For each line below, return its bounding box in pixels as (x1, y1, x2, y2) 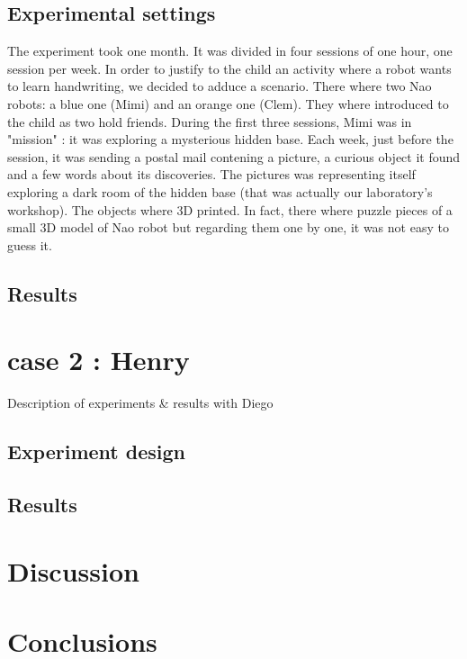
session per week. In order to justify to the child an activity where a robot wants (7, 59, 452, 77)
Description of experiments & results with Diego (7, 393, 274, 412)
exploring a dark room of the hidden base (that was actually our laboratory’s (7, 182, 433, 201)
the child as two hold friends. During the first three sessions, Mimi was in (7, 112, 412, 131)
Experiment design (7, 438, 186, 465)
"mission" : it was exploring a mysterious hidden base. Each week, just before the (7, 130, 454, 149)
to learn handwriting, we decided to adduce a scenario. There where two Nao (7, 77, 432, 95)
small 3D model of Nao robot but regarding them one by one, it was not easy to (7, 218, 449, 237)
